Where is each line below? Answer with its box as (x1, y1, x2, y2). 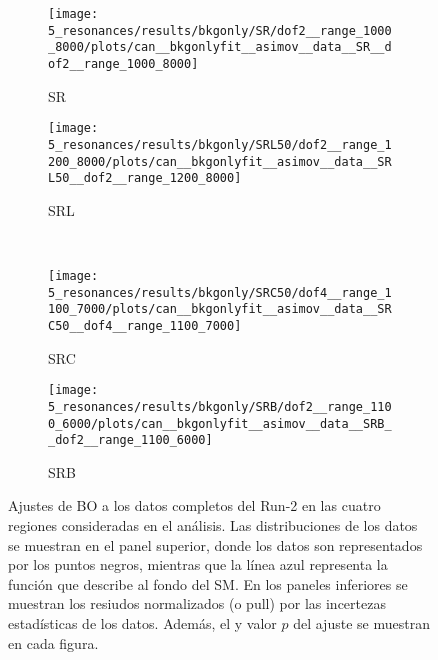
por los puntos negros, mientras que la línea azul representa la (8, 554, 388, 575)
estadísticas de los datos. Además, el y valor (8, 613, 277, 634)
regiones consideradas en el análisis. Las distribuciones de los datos (8, 515, 418, 536)
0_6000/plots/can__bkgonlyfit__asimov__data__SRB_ (48, 416, 392, 431)
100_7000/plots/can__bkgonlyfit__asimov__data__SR (48, 302, 392, 317)
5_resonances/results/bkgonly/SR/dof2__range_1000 (48, 23, 392, 38)
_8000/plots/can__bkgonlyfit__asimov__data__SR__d (48, 40, 392, 55)
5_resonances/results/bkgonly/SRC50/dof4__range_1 (48, 285, 392, 300)
